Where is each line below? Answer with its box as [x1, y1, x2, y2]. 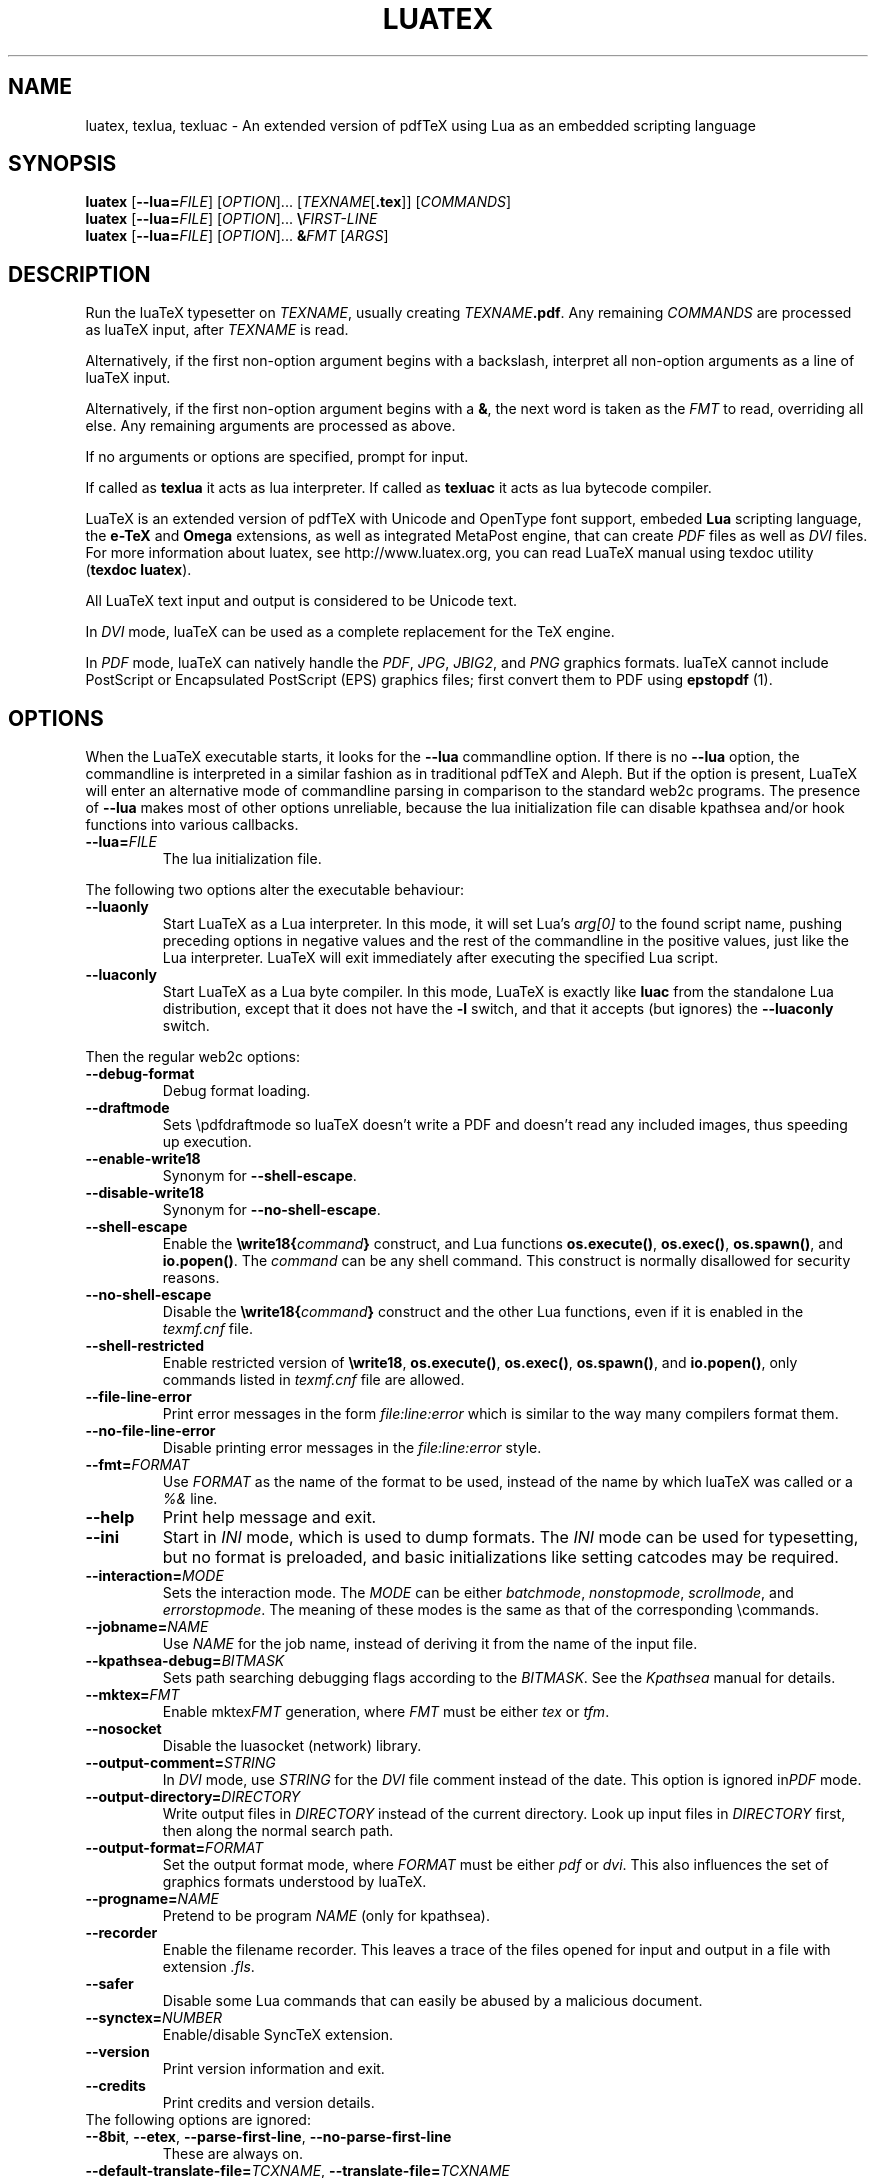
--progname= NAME [85, 1890, 219, 1908]
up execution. [162, 1133, 252, 1151]
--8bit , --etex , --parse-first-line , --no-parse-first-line [85, 2128, 452, 2146]
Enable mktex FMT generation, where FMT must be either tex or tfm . [162, 1703, 610, 1721]
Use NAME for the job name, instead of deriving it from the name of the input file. [162, 1635, 698, 1653]
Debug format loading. [162, 1082, 311, 1100]
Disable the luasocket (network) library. [162, 1737, 422, 1755]
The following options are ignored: [85, 2111, 311, 2129]
